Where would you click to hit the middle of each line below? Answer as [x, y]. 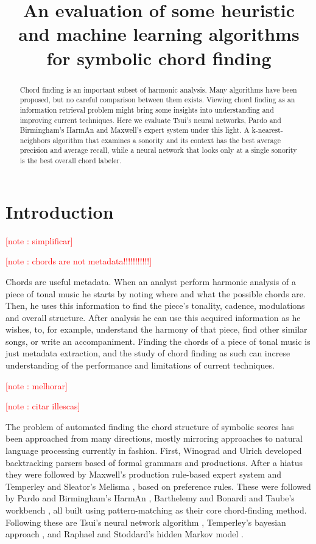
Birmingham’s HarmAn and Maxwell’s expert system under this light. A [135, 130]
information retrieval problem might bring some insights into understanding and [147, 109]
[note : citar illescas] [43, 406]
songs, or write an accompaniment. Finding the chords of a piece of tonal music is [158, 341]
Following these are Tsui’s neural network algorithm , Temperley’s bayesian [146, 522]
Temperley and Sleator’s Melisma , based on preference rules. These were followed [158, 486]
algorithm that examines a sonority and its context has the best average [167, 140]
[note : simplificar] [39, 240]
